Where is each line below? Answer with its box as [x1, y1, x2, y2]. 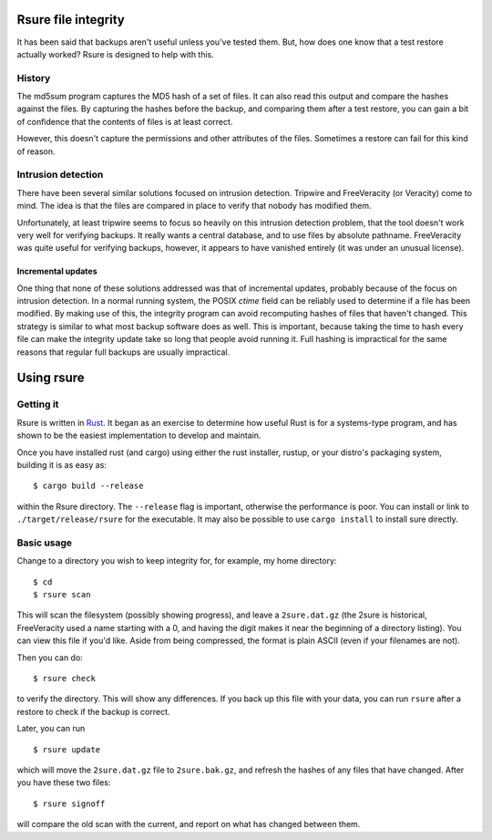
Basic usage [16, 536, 73, 549]
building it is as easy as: [16, 459, 107, 470]
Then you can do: [16, 652, 84, 663]
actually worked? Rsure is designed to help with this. [16, 48, 214, 59]
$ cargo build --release [33, 481, 144, 492]
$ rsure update [33, 744, 101, 754]
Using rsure [16, 370, 86, 386]
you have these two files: [16, 777, 111, 788]
